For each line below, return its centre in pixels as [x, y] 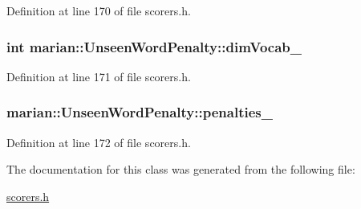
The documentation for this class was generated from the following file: [181, 169]
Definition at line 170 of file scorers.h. [99, 10]
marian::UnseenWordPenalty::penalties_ [140, 112]
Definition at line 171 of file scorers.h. [99, 76]
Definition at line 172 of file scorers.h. [99, 142]
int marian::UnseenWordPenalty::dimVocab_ [154, 46]
